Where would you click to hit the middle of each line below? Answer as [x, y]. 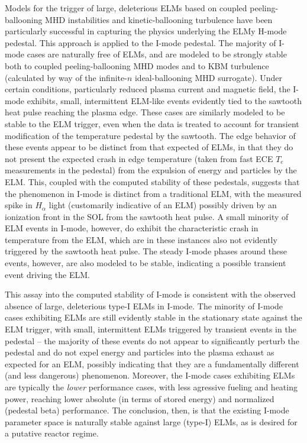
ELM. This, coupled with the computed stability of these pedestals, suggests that [152, 181]
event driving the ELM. [47, 274]
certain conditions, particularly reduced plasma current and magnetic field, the [148, 89]
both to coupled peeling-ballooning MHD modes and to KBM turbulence [137, 65]
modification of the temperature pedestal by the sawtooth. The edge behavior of [150, 135]
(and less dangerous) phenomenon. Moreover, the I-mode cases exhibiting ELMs [150, 375]
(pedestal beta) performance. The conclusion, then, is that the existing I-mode [147, 410]
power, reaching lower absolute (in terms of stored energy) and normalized [140, 398]
